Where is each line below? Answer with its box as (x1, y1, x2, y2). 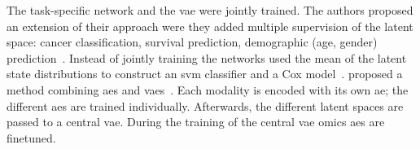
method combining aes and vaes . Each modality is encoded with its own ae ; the (7, 81, 409, 98)
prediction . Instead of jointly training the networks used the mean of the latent (7, 49, 407, 66)
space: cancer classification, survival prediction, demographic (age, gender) (7, 33, 378, 50)
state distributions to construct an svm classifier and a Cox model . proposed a (7, 65, 403, 82)
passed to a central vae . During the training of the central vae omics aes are (7, 113, 385, 130)
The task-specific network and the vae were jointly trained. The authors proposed (7, 2, 413, 18)
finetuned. (7, 129, 56, 146)
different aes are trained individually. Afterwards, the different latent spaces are (7, 97, 404, 114)
